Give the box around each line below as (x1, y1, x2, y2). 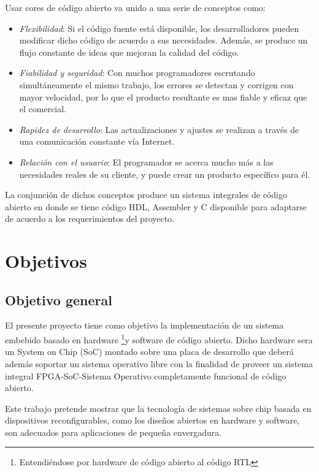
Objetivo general (5, 290, 112, 309)
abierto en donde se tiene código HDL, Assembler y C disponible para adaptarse (5, 200, 307, 213)
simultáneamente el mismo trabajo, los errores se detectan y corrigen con (19, 78, 294, 91)
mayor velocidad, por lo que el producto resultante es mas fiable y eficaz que (19, 90, 307, 103)
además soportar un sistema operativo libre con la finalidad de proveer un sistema (5, 357, 313, 370)
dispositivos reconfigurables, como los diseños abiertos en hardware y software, (5, 414, 300, 427)
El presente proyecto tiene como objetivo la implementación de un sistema (5, 319, 284, 332)
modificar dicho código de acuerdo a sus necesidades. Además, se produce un (19, 34, 308, 47)
